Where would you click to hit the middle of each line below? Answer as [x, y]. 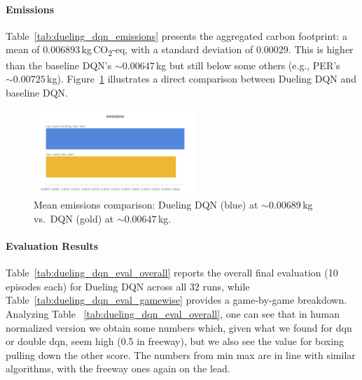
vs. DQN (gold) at [74, 218]
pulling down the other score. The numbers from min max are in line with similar [181, 354]
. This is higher [321, 49]
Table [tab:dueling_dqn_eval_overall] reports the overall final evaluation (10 [172, 273]
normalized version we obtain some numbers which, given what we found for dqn [179, 327]
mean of [23, 49]
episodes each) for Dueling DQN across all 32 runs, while [128, 286]
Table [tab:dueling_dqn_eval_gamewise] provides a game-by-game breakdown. [176, 300]
